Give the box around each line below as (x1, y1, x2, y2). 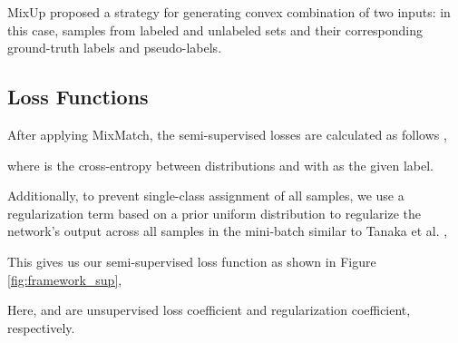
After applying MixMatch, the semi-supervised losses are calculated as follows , (7, 124, 447, 143)
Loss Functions (7, 83, 149, 111)
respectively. (7, 318, 75, 337)
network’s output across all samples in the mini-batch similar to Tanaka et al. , (7, 221, 448, 240)
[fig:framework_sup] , (7, 269, 122, 289)
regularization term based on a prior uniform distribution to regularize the (7, 203, 421, 222)
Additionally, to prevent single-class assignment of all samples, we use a (7, 186, 404, 205)
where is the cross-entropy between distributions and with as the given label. (7, 155, 434, 174)
